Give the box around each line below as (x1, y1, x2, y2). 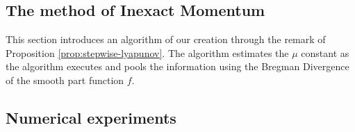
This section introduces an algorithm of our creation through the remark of (6, 32, 326, 47)
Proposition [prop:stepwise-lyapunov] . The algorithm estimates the (6, 45, 289, 60)
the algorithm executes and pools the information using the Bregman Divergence (6, 59, 349, 74)
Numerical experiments (6, 106, 176, 128)
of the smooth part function (6, 72, 124, 87)
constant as (301, 45, 349, 60)
